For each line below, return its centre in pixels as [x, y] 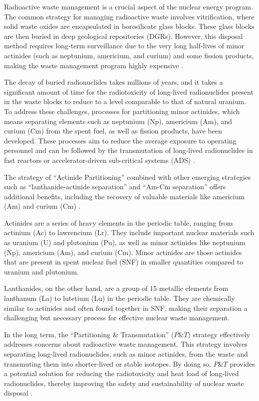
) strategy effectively [219, 334]
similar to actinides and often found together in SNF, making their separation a [126, 308]
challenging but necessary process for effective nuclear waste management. [117, 318]
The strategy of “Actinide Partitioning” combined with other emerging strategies [128, 177]
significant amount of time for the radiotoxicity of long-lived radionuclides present [129, 91]
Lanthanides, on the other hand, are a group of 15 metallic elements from [116, 288]
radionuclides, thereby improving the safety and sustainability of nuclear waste [124, 383]
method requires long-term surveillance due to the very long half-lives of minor [124, 46]
